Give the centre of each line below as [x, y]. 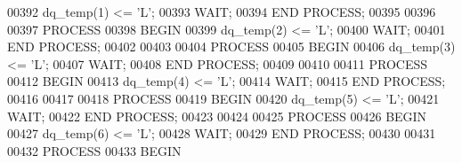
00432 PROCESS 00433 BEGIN [94, 150]
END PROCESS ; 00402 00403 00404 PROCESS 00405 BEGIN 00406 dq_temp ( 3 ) [231, 47]
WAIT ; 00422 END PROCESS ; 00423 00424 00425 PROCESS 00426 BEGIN [217, 116]
